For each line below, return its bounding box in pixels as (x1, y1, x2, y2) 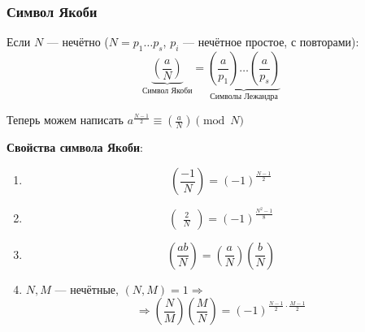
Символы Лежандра (210, 92, 278, 101)
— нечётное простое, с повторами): (183, 33, 359, 50)
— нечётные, (54, 280, 119, 297)
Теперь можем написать (7, 111, 124, 128)
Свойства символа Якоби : (7, 139, 143, 156)
